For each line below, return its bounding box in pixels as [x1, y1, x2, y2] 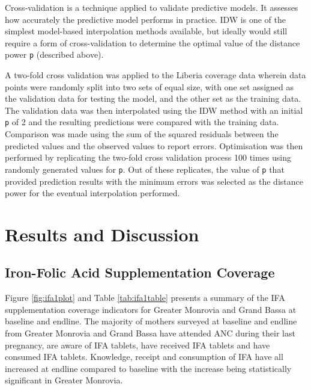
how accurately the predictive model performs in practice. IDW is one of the [5, 13, 286, 25]
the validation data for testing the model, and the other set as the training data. [5, 92, 301, 105]
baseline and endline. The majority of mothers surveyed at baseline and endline [5, 315, 297, 327]
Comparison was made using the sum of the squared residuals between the [5, 128, 279, 140]
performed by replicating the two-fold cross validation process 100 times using [5, 151, 292, 164]
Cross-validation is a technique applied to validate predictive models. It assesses [5, 1, 298, 13]
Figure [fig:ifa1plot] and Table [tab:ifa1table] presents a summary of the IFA [5, 291, 285, 304]
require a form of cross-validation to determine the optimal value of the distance [5, 36, 300, 49]
